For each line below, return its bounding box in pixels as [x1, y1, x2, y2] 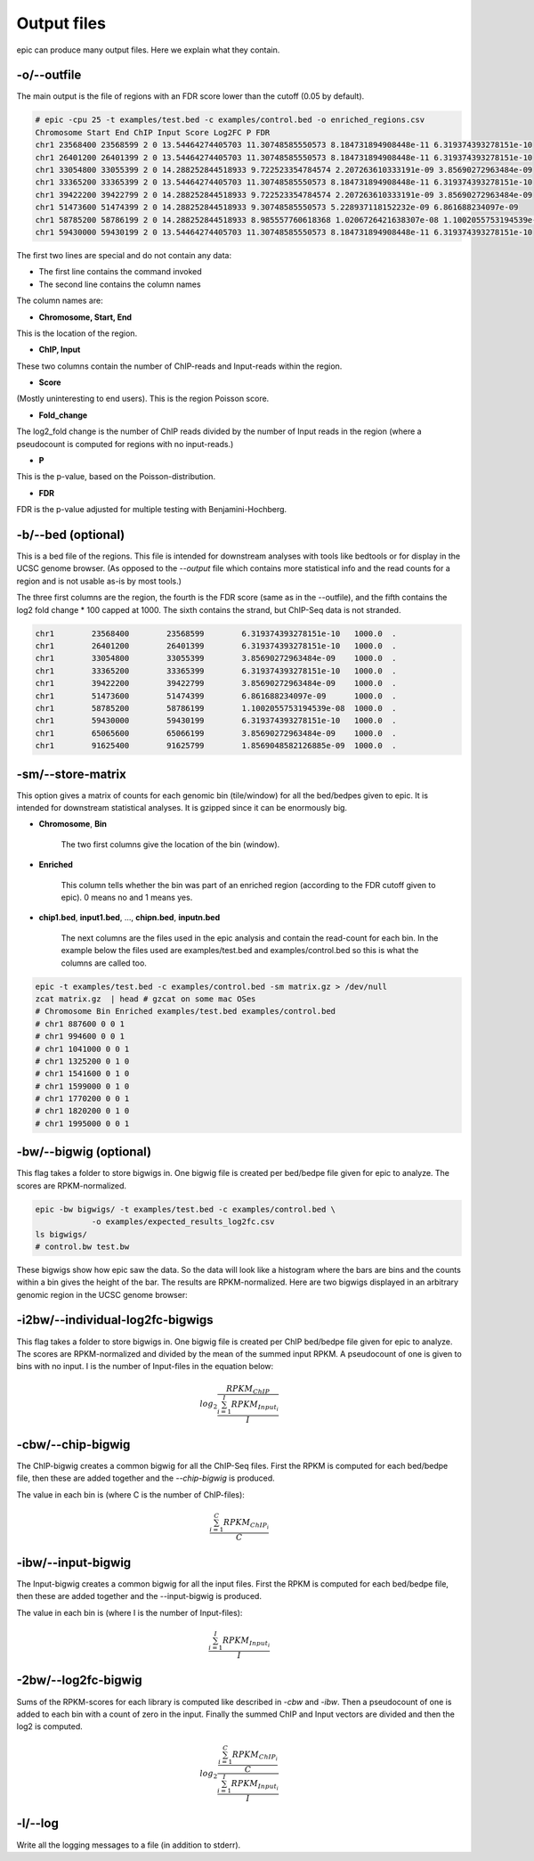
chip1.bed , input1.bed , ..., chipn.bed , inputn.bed [38, 912, 221, 923]
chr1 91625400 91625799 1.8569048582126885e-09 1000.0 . [35, 740, 397, 751]
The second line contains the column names [38, 279, 201, 290]
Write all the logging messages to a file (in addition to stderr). [16, 1840, 241, 1850]
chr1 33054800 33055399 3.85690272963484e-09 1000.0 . [35, 653, 397, 664]
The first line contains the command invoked [38, 266, 202, 277]
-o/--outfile [16, 68, 82, 83]
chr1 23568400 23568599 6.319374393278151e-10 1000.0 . [35, 628, 397, 639]
